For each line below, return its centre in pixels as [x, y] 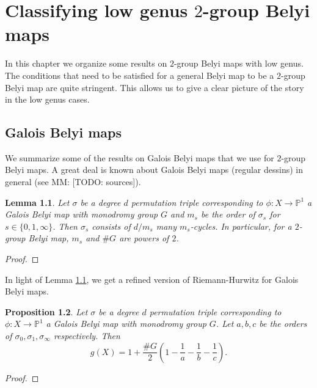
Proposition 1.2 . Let [46, 311]
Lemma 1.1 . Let [37, 202]
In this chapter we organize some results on [86, 63]
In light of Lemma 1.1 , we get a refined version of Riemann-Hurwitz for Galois [152, 279]
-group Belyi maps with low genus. [239, 63]
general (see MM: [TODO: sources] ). [73, 182]
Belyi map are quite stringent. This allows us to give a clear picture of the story [155, 87]
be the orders [283, 324]
